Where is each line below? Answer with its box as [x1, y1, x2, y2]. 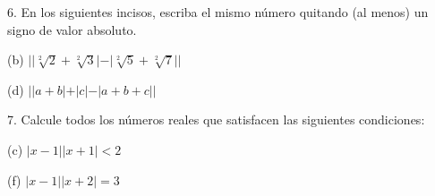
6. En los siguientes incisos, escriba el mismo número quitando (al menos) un [7, 3, 429, 21]
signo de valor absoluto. [7, 20, 137, 38]
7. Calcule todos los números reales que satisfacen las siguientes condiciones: [7, 110, 425, 129]
